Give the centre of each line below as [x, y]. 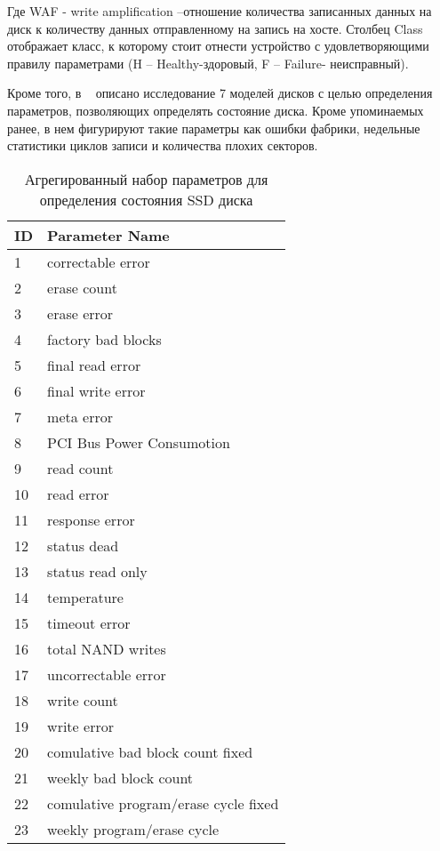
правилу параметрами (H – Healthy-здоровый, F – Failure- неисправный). [208, 63]
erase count [82, 287]
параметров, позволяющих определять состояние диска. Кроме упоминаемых [216, 110]
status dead [83, 545]
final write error [96, 390]
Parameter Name [108, 235]
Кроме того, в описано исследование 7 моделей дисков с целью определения [220, 93]
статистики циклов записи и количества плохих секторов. [163, 145]
